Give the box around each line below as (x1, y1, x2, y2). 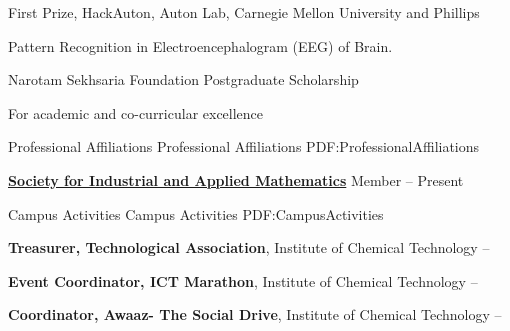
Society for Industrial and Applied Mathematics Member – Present (8, 169, 464, 190)
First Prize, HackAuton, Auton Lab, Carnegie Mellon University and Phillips (8, 2, 480, 22)
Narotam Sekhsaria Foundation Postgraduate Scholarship (8, 69, 359, 90)
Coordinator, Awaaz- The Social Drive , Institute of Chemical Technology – (8, 304, 502, 325)
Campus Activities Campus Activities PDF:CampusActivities (8, 203, 384, 224)
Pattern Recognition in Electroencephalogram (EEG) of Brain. (8, 35, 393, 56)
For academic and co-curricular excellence (8, 102, 264, 123)
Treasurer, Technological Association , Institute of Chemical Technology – (8, 237, 490, 258)
